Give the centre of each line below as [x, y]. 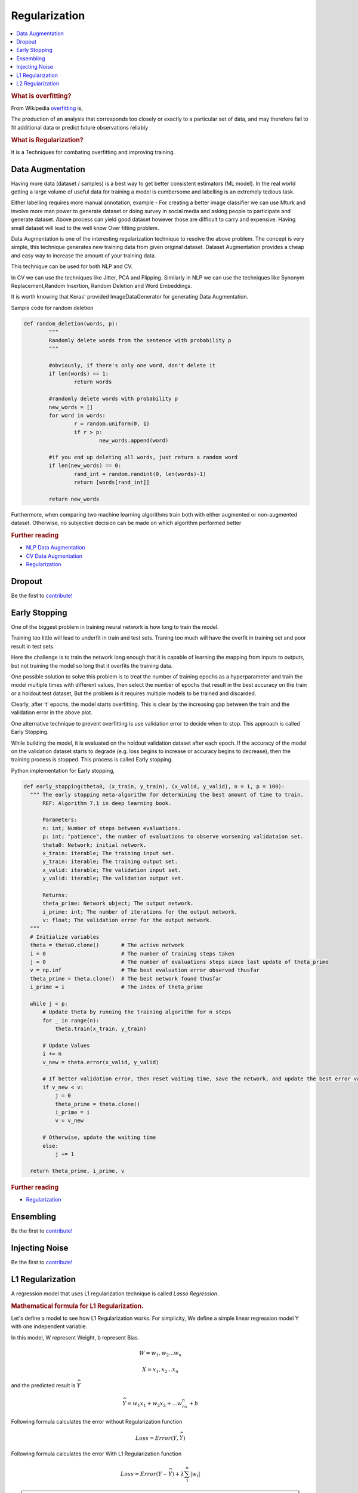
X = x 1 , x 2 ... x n [161, 1371]
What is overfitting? [41, 96]
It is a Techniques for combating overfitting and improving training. [93, 152]
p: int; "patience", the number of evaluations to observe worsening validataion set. [173, 837]
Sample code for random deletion [52, 308]
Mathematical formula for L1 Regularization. [78, 1306]
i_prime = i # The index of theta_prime [117, 987]
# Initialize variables [65, 937]
